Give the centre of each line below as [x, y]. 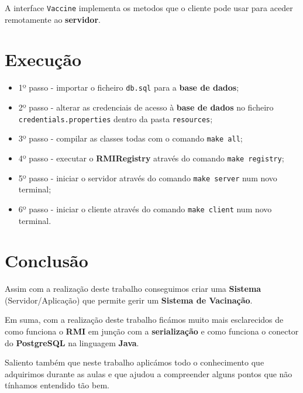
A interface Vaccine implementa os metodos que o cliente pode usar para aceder [149, 8]
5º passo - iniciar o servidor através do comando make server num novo [148, 177]
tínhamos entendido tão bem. [57, 385]
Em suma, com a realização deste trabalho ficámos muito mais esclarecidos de [144, 320]
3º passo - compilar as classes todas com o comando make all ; [130, 138]
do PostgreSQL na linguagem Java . [72, 342]
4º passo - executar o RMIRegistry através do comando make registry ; [151, 158]
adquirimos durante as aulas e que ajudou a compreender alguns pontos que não [149, 373]
